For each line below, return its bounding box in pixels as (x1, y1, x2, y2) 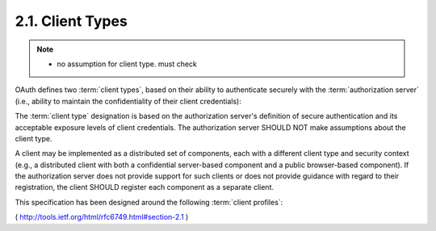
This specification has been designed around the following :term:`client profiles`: (15, 197, 283, 207)
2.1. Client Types (15, 12, 128, 30)
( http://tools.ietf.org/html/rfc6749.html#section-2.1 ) (15, 212, 189, 222)
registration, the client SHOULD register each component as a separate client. (15, 183, 275, 192)
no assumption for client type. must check (57, 59, 198, 69)
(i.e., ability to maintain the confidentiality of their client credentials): (15, 96, 241, 106)
